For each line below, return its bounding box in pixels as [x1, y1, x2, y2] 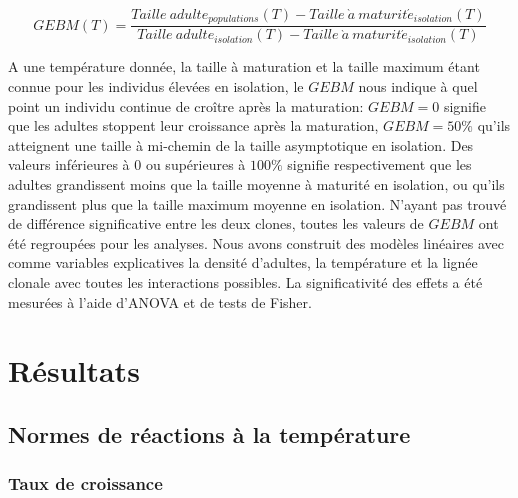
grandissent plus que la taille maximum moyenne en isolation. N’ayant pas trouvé [8, 193, 507, 214]
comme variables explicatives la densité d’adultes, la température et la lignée [8, 252, 478, 273]
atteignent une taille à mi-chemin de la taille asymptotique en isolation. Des [8, 134, 474, 155]
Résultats [8, 350, 140, 391]
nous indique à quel [358, 76, 478, 97]
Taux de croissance [8, 471, 163, 496]
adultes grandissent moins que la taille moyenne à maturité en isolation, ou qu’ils [8, 174, 505, 195]
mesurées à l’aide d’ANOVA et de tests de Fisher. [8, 291, 312, 312]
